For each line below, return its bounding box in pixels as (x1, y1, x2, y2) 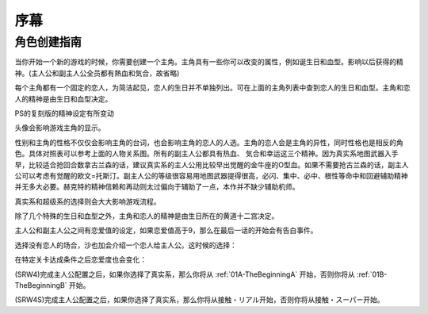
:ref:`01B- (357, 270, 388, 279)
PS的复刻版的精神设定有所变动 (14, 108, 114, 118)
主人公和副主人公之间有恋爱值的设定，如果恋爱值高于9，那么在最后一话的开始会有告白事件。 (14, 226, 318, 235)
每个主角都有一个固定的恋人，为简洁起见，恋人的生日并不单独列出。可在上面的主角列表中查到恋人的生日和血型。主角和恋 (14, 83, 411, 93)
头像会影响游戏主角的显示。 (14, 123, 105, 132)
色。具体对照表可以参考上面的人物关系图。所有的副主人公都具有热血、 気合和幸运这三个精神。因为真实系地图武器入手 (14, 149, 399, 159)
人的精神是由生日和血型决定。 (14, 94, 113, 103)
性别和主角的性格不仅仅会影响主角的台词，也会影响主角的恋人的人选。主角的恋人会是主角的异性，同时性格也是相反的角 (14, 137, 403, 147)
